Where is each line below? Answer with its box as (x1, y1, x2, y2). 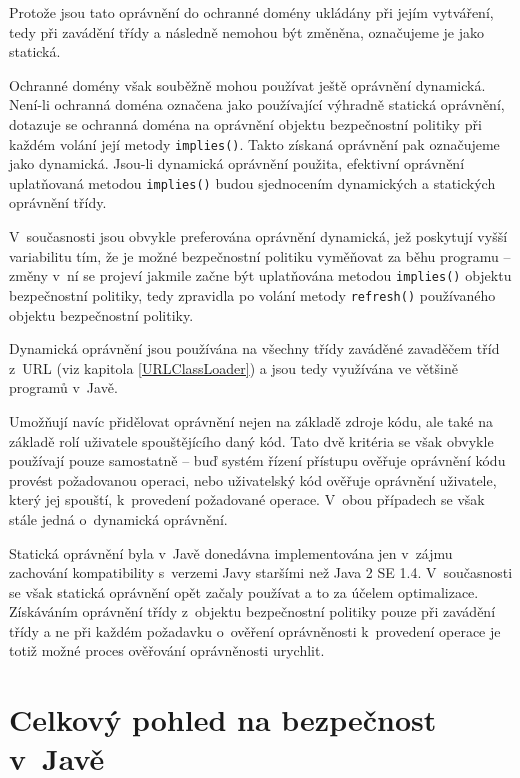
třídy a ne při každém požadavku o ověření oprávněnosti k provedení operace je (9, 620, 501, 641)
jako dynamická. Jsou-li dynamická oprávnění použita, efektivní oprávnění (9, 153, 465, 174)
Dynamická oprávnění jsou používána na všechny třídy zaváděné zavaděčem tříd (9, 338, 500, 359)
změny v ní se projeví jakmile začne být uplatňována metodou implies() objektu (9, 265, 512, 286)
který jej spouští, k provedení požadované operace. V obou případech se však (9, 489, 485, 510)
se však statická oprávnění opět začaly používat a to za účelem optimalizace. (9, 581, 479, 602)
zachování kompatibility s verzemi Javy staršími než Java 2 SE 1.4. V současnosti (9, 562, 513, 583)
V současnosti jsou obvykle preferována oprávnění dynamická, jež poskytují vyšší (9, 226, 508, 247)
